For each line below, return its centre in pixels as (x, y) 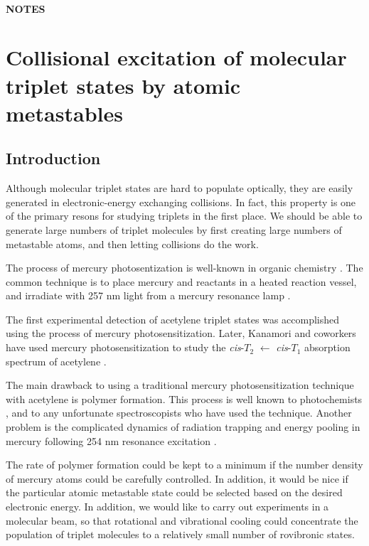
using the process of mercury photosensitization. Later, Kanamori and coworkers (181, 333)
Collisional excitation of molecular (176, 57)
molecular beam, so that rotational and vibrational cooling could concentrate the (182, 520)
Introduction (53, 158)
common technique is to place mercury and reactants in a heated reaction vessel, (181, 281)
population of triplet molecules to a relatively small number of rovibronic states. (180, 534)
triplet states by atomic (123, 85)
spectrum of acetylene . (56, 361)
